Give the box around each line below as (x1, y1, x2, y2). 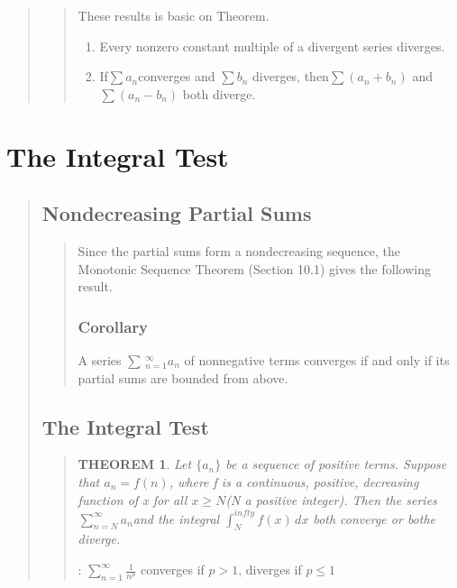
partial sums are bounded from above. (78, 368, 288, 387)
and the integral (133, 509, 220, 528)
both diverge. (182, 84, 256, 103)
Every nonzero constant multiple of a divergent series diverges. (99, 36, 445, 55)
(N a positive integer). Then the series (225, 490, 437, 509)
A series (78, 350, 122, 369)
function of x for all (78, 490, 187, 509)
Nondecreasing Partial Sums (41, 199, 312, 227)
